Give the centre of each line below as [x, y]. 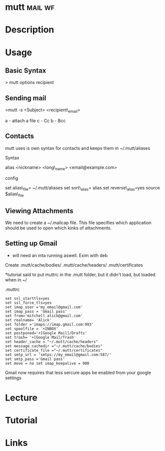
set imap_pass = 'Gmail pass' [36, 311]
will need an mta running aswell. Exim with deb [60, 255]
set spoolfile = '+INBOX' [32, 329]
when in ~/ [16, 280]
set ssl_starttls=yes [27, 298]
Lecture [21, 398]
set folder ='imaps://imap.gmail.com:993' [49, 324]
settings [13, 378]
